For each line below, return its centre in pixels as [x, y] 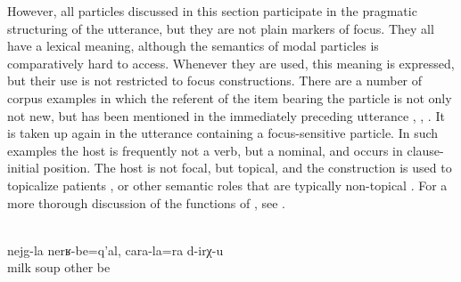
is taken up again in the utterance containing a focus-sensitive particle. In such [223, 133]
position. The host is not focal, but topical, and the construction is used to [247, 168]
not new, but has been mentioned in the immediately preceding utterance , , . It [226, 115]
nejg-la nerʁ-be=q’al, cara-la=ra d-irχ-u [115, 250]
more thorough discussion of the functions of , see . [146, 202]
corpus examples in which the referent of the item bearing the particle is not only [230, 97]
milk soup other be [59, 267]
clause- [425, 150]
